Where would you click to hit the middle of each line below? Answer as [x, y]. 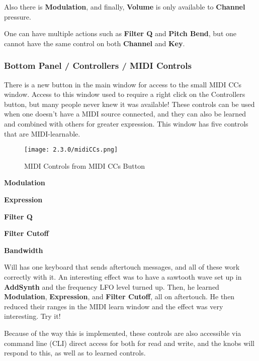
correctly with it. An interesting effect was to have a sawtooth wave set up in [123, 276]
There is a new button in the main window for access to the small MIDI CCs [123, 84]
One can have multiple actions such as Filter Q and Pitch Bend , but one [120, 33]
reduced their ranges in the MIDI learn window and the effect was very [114, 306]
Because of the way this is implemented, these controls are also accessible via [123, 333]
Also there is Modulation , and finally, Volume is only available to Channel [125, 7]
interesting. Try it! [32, 316]
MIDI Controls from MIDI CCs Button [84, 165]
